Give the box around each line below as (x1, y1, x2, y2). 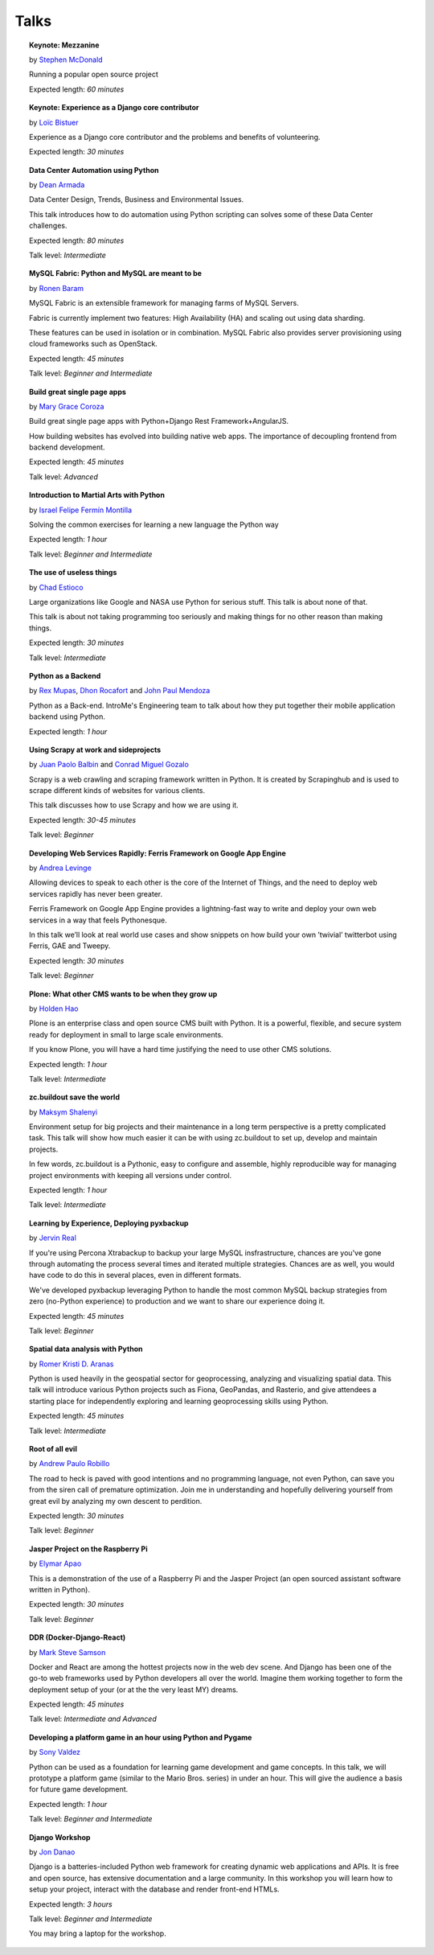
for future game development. (29, 1785, 129, 1794)
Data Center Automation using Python (29, 165, 159, 175)
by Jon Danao (29, 1846, 76, 1857)
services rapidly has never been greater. (29, 889, 163, 898)
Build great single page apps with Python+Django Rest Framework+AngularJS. (29, 417, 289, 426)
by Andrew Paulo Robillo (29, 1459, 110, 1468)
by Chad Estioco (29, 582, 84, 592)
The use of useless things (29, 568, 117, 577)
